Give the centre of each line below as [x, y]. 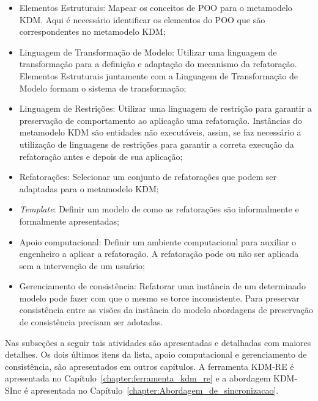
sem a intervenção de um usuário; [82, 265]
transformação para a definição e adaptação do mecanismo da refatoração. [158, 64]
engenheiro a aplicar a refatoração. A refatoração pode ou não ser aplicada [159, 254]
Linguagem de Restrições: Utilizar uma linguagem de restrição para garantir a [165, 108]
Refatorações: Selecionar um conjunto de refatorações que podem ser [148, 177]
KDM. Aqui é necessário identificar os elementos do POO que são [142, 19]
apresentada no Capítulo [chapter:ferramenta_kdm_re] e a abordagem [138, 378]
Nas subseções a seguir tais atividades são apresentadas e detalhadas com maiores [158, 342]
